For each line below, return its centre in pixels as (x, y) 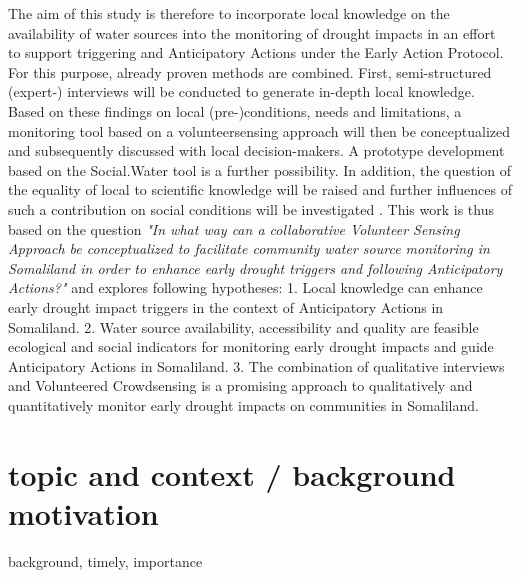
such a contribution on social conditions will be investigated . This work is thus (251, 208)
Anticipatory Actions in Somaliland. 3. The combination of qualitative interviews (256, 365)
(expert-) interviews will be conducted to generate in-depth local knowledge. (241, 91)
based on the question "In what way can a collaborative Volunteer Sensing (234, 228)
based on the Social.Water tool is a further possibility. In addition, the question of (260, 169)
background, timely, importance (105, 560)
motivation (83, 512)
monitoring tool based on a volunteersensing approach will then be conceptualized (259, 130)
